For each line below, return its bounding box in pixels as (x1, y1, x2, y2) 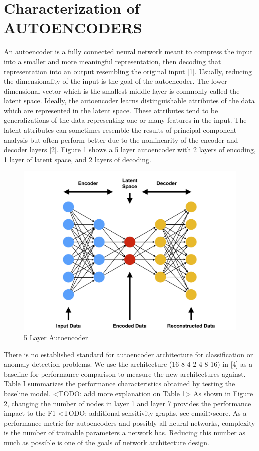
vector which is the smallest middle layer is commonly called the (42, 85, 240, 96)
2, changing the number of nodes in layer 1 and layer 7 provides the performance (4, 398, 251, 408)
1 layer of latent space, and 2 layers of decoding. (4, 154, 151, 164)
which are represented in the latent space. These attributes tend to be (4, 105, 218, 115)
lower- (211, 76, 230, 86)
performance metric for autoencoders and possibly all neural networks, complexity (4, 417, 255, 428)
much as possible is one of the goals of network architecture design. (4, 437, 209, 447)
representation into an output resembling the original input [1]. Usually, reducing (4, 66, 252, 76)
